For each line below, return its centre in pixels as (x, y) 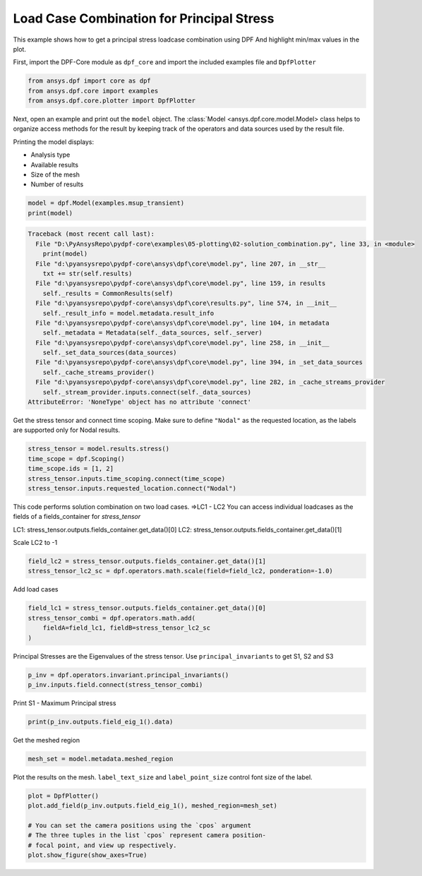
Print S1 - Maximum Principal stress (65, 703)
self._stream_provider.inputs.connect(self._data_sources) (147, 392)
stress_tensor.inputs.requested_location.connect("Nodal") (132, 488)
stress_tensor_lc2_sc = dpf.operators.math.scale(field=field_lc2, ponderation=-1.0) (180, 571)
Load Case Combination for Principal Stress (144, 18)
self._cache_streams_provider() (99, 372)
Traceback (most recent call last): (91, 234)
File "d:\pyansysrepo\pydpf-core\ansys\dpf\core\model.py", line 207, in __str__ (181, 264)
